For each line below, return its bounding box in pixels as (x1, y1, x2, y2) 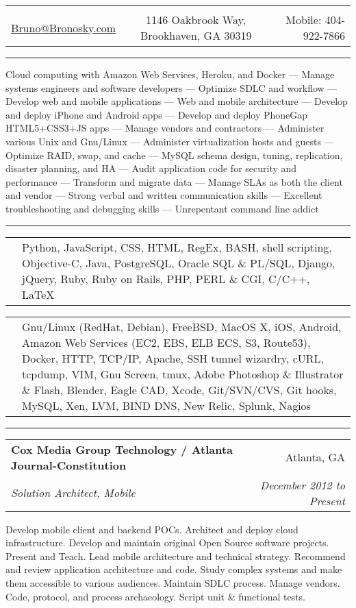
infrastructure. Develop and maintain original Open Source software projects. (5, 535, 329, 550)
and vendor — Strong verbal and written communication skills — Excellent (5, 188, 322, 202)
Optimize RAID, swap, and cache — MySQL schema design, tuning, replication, (5, 147, 343, 162)
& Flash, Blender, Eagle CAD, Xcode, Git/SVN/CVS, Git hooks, (22, 381, 337, 398)
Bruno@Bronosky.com (11, 19, 116, 36)
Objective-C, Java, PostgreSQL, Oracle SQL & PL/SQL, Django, (22, 254, 335, 271)
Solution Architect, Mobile (11, 485, 136, 501)
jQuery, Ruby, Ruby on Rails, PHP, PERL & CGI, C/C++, (22, 270, 310, 287)
